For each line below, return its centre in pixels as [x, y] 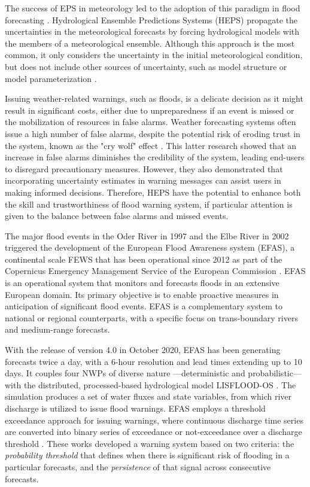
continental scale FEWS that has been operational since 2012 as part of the [144, 259]
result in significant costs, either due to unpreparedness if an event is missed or [150, 110]
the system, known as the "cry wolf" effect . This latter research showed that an [151, 145]
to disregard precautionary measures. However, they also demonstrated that [144, 168]
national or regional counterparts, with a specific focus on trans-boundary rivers [151, 317]
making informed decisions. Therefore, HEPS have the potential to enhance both [153, 192]
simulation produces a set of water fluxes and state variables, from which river [148, 396]
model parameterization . [51, 78]
